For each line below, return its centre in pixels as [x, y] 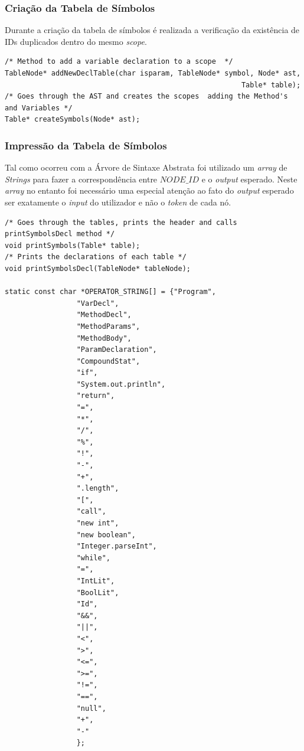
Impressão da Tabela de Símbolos [86, 145]
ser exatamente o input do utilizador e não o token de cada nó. [118, 202]
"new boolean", [106, 535]
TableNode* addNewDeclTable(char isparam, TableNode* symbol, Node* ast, [153, 73]
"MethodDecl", [104, 315]
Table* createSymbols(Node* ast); [73, 120]
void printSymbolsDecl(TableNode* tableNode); [98, 268]
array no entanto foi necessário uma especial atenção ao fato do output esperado [149, 190]
